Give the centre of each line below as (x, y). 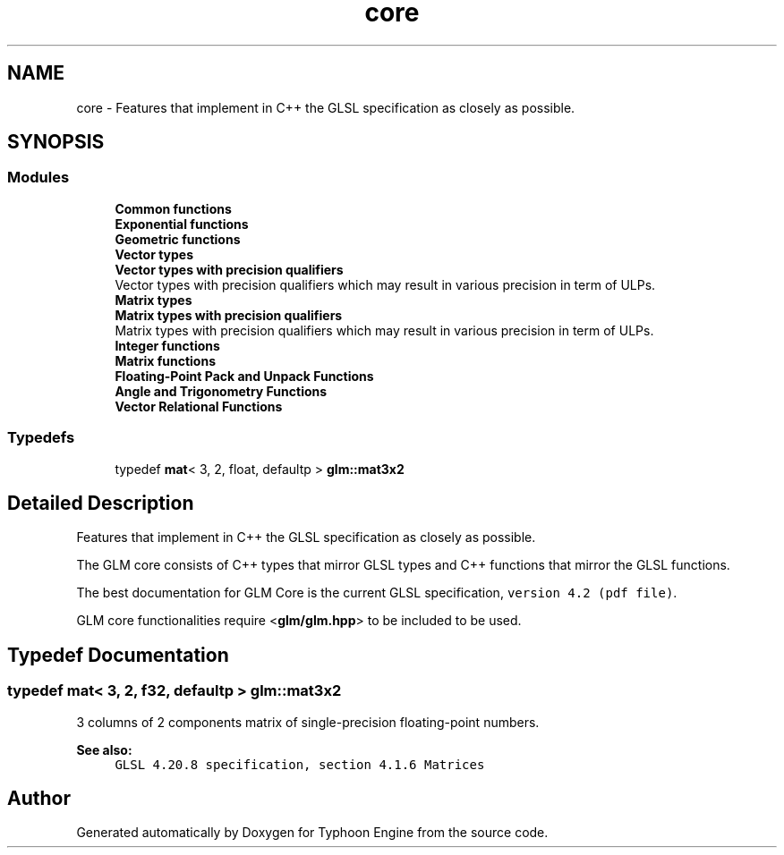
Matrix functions (165, 360)
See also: (104, 749)
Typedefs (41, 438)
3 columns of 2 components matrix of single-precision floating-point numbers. (308, 722)
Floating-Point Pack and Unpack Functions (244, 376)
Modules (38, 178)
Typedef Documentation (118, 655)
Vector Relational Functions (199, 406)
